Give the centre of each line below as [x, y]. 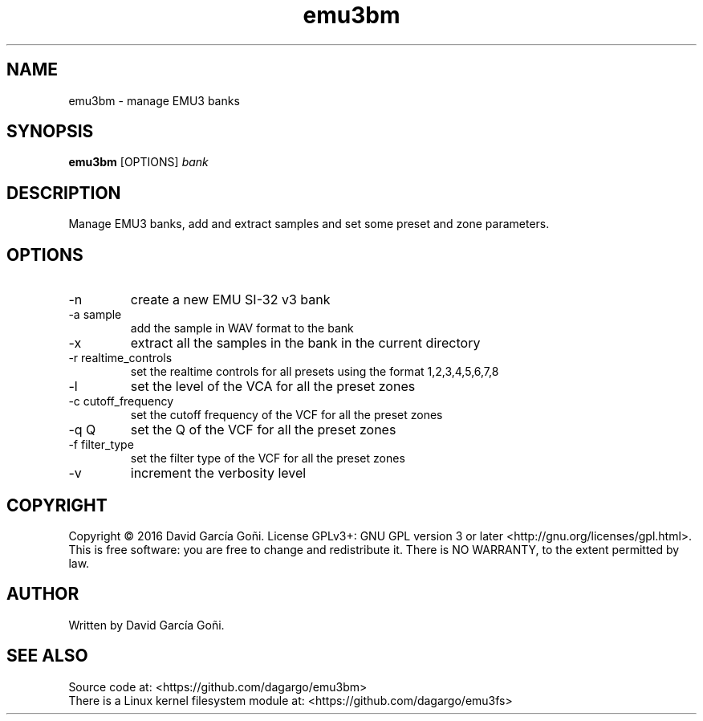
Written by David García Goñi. [146, 625]
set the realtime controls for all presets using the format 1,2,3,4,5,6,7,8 [315, 372]
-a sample [95, 315]
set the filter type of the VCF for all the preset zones [268, 458]
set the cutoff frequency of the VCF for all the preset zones [286, 415]
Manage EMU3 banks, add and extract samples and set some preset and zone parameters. [309, 224]
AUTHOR [43, 594]
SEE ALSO [47, 656]
